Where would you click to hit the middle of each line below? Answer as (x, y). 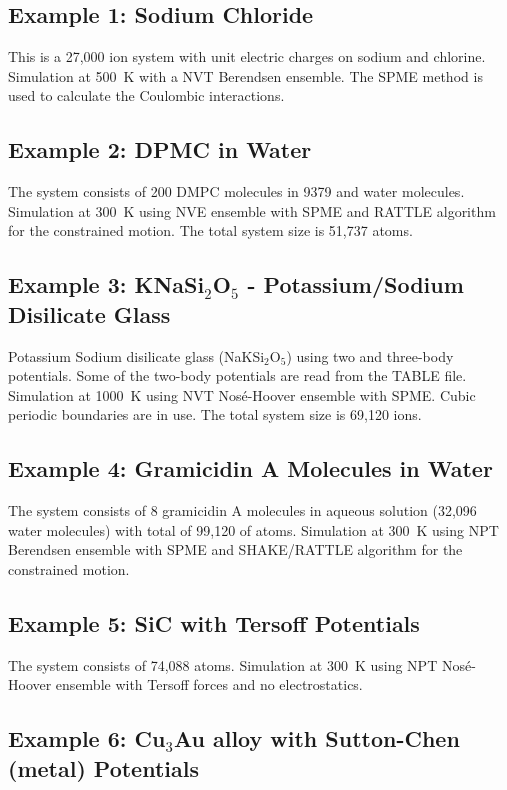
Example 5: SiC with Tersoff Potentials (214, 622)
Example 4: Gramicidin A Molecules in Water (250, 468)
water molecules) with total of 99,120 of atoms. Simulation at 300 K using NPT (253, 529)
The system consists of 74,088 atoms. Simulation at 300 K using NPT (223, 664)
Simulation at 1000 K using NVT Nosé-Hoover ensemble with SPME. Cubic (242, 394)
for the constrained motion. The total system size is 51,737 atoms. (210, 230)
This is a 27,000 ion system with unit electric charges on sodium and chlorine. (247, 56)
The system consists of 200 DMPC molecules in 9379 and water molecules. (236, 191)
